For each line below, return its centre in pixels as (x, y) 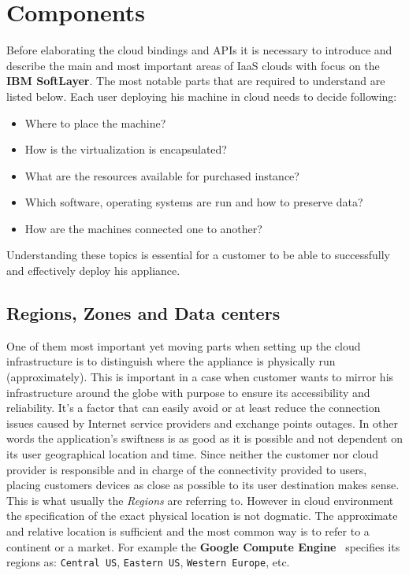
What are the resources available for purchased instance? (162, 175)
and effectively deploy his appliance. (93, 271)
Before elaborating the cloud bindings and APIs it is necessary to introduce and (199, 50)
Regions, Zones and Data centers (143, 313)
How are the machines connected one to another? (143, 228)
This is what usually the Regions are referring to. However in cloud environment (200, 500)
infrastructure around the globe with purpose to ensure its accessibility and (188, 392)
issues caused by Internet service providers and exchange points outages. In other (202, 423)
